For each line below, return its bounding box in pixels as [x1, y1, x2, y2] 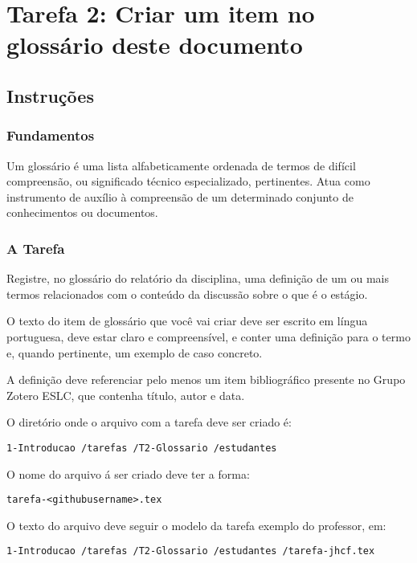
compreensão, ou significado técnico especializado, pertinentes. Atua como [6, 173, 370, 190]
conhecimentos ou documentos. [6, 204, 158, 221]
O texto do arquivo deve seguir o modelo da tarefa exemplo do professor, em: [6, 516, 386, 533]
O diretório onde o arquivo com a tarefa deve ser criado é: [6, 414, 292, 430]
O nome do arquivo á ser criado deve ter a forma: [6, 465, 250, 482]
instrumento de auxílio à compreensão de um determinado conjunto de [6, 188, 354, 205]
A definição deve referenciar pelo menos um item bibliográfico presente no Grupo [6, 371, 406, 388]
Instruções [6, 83, 94, 108]
